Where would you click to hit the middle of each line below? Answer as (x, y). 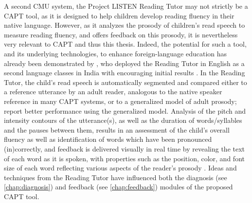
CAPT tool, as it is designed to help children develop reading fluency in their (119, 15)
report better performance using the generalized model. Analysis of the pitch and (125, 110)
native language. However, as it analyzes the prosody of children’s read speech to (125, 25)
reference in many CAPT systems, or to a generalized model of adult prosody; (120, 101)
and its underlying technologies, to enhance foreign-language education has (116, 53)
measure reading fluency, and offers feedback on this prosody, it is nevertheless (121, 34)
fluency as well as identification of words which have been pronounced (108, 139)
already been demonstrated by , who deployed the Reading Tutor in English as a (124, 63)
